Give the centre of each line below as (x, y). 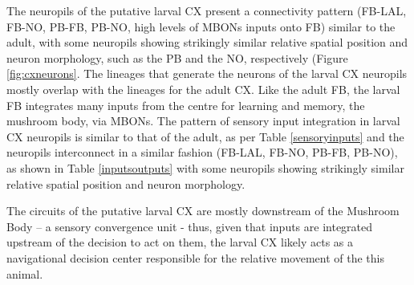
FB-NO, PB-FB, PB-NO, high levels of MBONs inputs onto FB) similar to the (201, 26)
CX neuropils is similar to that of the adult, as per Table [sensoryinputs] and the (205, 136)
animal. (25, 273)
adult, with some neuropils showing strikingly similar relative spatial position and (207, 42)
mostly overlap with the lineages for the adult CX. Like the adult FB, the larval (203, 89)
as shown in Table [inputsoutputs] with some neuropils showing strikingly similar (205, 167)
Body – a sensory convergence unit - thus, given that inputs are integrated (190, 226)
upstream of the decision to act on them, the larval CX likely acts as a (180, 242)
